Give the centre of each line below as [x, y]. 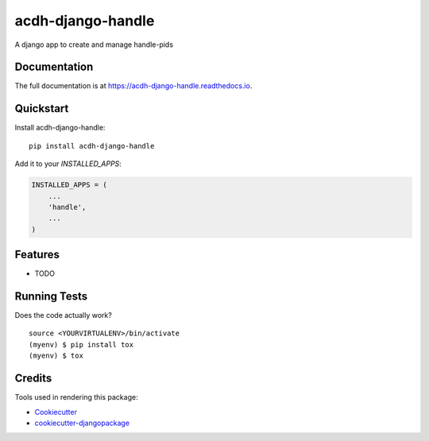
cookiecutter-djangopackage [82, 423]
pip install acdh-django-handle [92, 146]
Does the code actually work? [64, 315]
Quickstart [42, 108]
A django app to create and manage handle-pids [94, 44]
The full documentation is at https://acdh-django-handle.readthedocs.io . [133, 86]
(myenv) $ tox [56, 356]
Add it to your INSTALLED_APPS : [68, 164]
